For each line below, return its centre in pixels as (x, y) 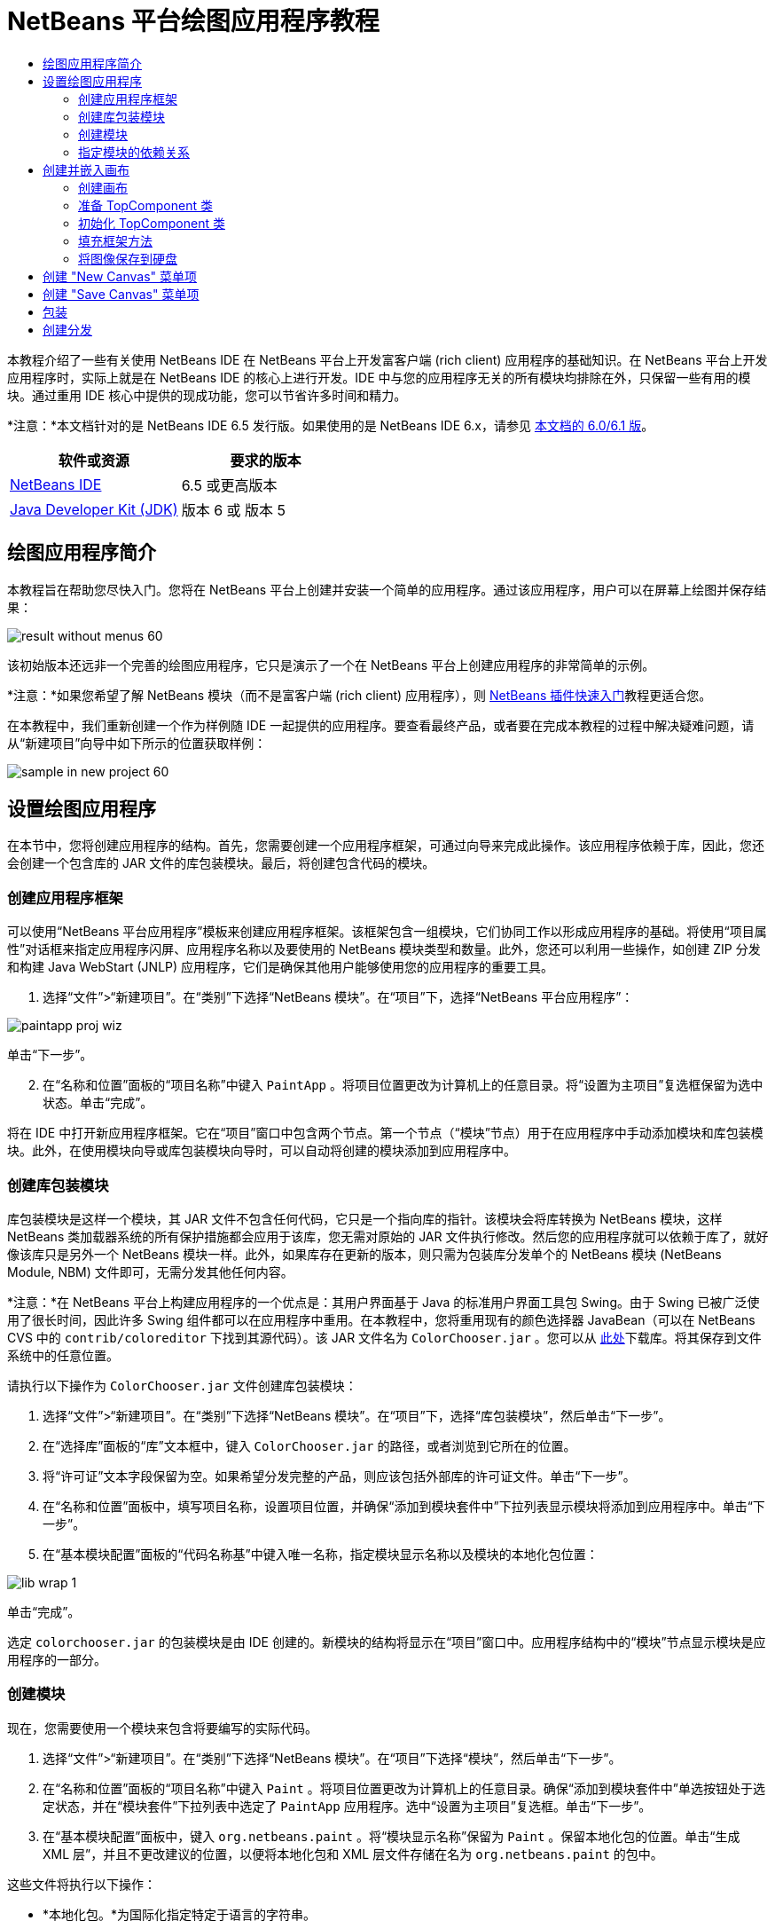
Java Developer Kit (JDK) (94, 509)
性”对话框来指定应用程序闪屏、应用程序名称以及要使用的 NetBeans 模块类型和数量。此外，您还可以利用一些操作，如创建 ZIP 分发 (384, 949)
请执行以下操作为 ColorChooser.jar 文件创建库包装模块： (182, 1385)
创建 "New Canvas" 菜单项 (120, 276)
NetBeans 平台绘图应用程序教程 (193, 21)
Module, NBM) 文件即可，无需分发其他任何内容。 (150, 1272)
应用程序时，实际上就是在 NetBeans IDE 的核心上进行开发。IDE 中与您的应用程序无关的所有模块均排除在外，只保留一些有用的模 (379, 377)
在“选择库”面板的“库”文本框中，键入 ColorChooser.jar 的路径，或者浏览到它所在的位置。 (309, 1445)
